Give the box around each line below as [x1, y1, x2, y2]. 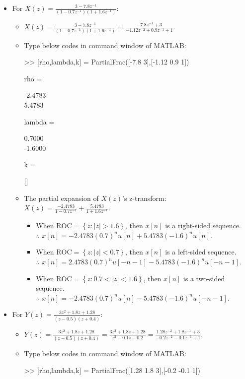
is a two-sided [183, 273, 225, 283]
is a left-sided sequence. [165, 247, 237, 257]
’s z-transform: [122, 192, 166, 203]
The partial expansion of [24, 192, 99, 203]
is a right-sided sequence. [165, 220, 241, 231]
